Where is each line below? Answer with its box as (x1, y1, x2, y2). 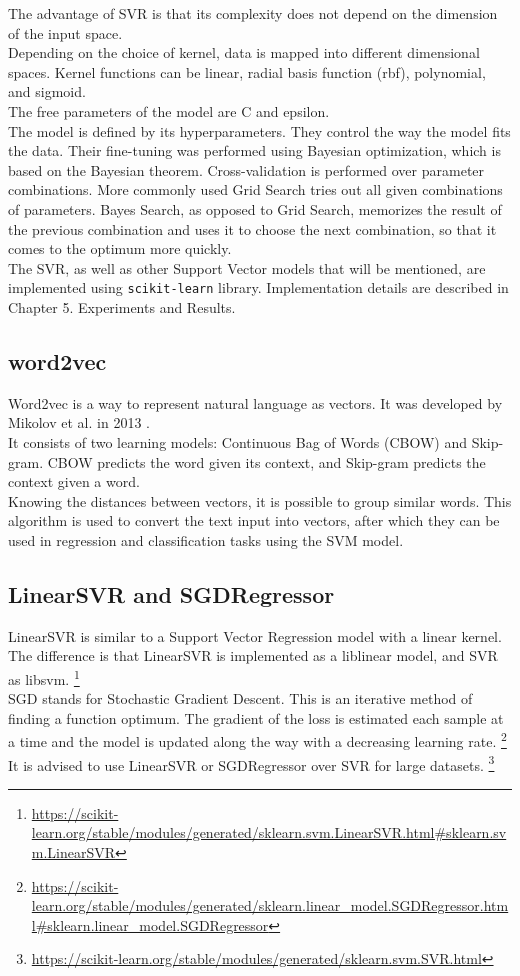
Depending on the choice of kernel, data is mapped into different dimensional (8, 42, 480, 63)
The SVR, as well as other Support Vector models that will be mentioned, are (8, 257, 486, 278)
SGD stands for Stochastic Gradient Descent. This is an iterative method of (8, 688, 473, 709)
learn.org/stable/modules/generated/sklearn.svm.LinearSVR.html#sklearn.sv (31, 822, 507, 843)
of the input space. (8, 22, 123, 43)
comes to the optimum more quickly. (8, 238, 232, 259)
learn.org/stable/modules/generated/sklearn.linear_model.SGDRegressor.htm (31, 895, 509, 916)
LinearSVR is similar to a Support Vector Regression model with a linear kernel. (8, 625, 502, 646)
